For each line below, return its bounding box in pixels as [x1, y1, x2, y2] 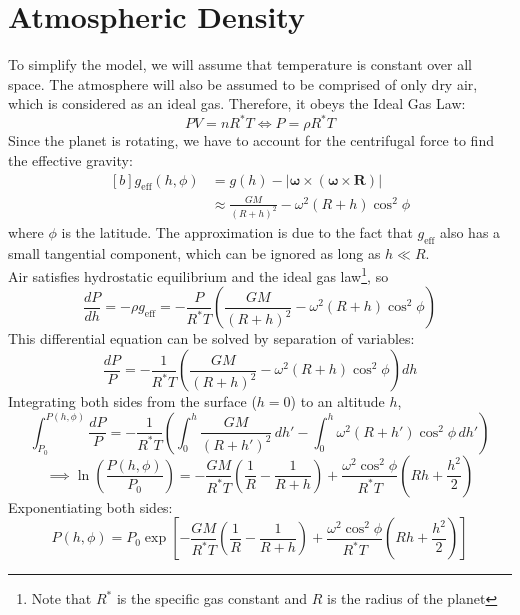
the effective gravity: [8, 150, 133, 170]
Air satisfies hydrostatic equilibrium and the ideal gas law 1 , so [8, 263, 389, 286]
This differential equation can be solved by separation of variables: [8, 328, 415, 349]
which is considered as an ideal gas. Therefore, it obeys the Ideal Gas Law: [8, 93, 466, 114]
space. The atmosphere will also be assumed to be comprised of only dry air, [8, 73, 478, 94]
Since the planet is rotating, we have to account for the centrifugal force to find [8, 130, 494, 151]
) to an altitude [290, 391, 385, 412]
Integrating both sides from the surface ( [8, 391, 257, 412]
